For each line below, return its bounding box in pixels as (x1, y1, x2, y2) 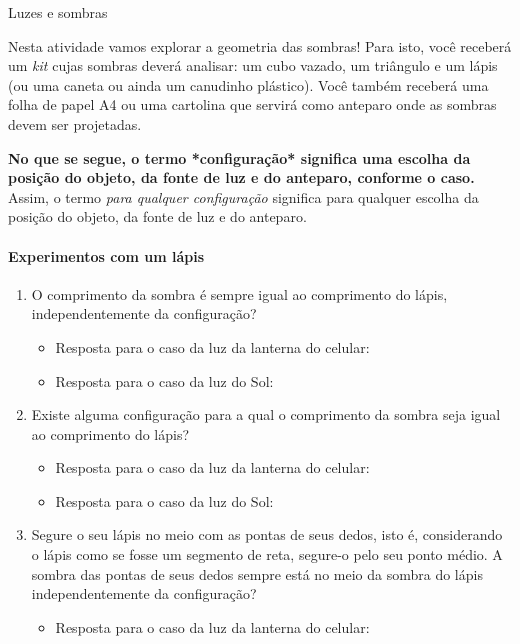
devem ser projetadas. (8, 113, 142, 134)
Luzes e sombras (8, 2, 108, 22)
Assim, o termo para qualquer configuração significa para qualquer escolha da (8, 186, 479, 207)
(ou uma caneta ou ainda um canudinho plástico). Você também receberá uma (8, 74, 489, 95)
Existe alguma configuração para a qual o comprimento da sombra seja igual (31, 404, 501, 425)
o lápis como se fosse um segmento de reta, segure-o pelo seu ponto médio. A (31, 544, 503, 565)
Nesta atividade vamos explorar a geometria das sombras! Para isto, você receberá (8, 35, 512, 56)
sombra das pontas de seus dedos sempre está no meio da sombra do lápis (31, 563, 483, 584)
